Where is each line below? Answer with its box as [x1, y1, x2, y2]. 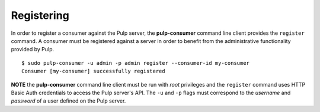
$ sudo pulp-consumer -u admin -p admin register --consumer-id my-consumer [21, 60, 250, 66]
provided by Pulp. [11, 46, 55, 53]
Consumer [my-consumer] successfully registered [21, 68, 165, 75]
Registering [11, 9, 69, 22]
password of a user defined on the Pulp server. [11, 97, 126, 104]
